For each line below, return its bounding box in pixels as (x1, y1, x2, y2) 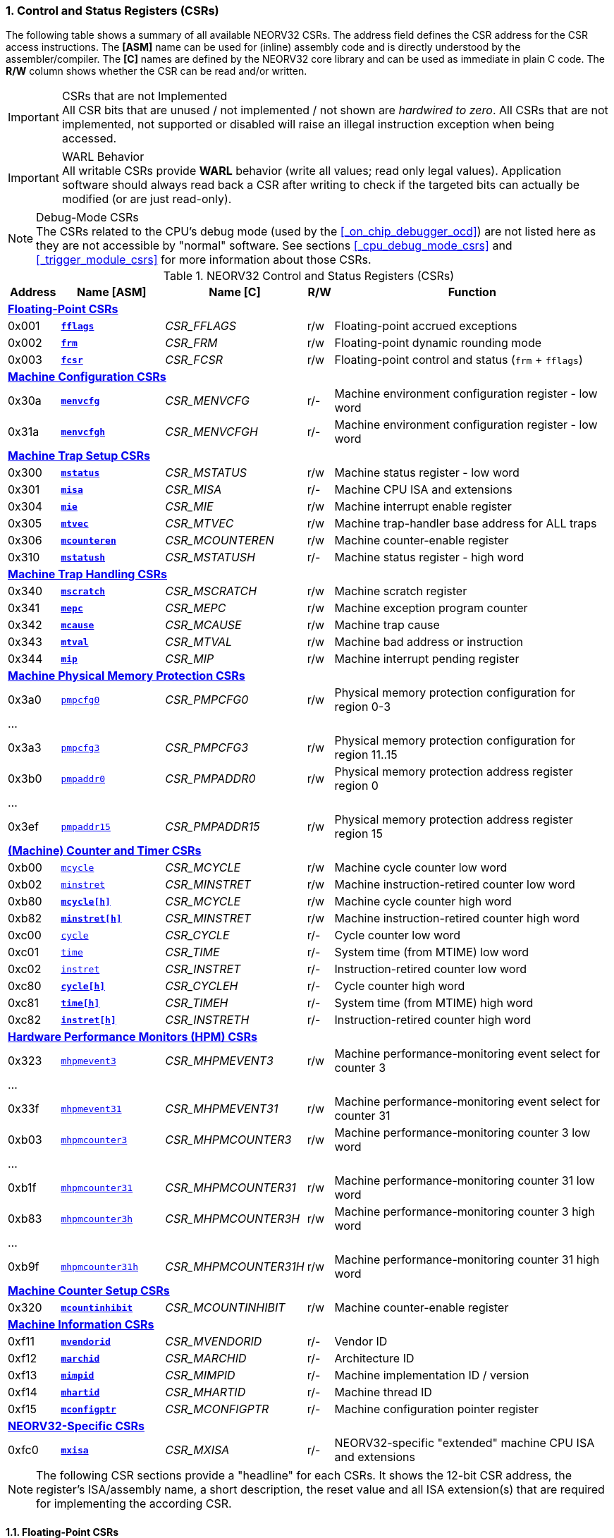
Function (448, 285, 496, 300)
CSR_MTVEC (165, 516, 234, 531)
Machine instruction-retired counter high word (334, 911, 580, 926)
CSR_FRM (165, 336, 218, 350)
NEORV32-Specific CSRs (8, 1419, 145, 1434)
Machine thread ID (334, 1385, 432, 1400)
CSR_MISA (165, 482, 222, 497)
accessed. (61, 131, 117, 146)
